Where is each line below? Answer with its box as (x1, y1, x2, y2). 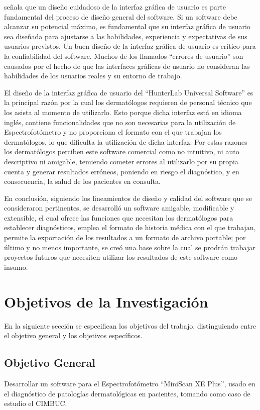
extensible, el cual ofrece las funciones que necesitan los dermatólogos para (4, 212, 233, 223)
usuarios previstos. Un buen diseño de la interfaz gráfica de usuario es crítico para (4, 41, 256, 51)
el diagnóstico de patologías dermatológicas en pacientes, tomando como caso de (4, 388, 250, 398)
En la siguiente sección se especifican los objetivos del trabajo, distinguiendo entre (4, 320, 256, 331)
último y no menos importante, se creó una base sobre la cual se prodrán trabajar (4, 242, 255, 252)
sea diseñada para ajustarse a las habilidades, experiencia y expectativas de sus (4, 31, 247, 41)
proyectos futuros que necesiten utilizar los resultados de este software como (4, 252, 238, 262)
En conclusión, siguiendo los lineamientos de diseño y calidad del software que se (4, 192, 252, 203)
